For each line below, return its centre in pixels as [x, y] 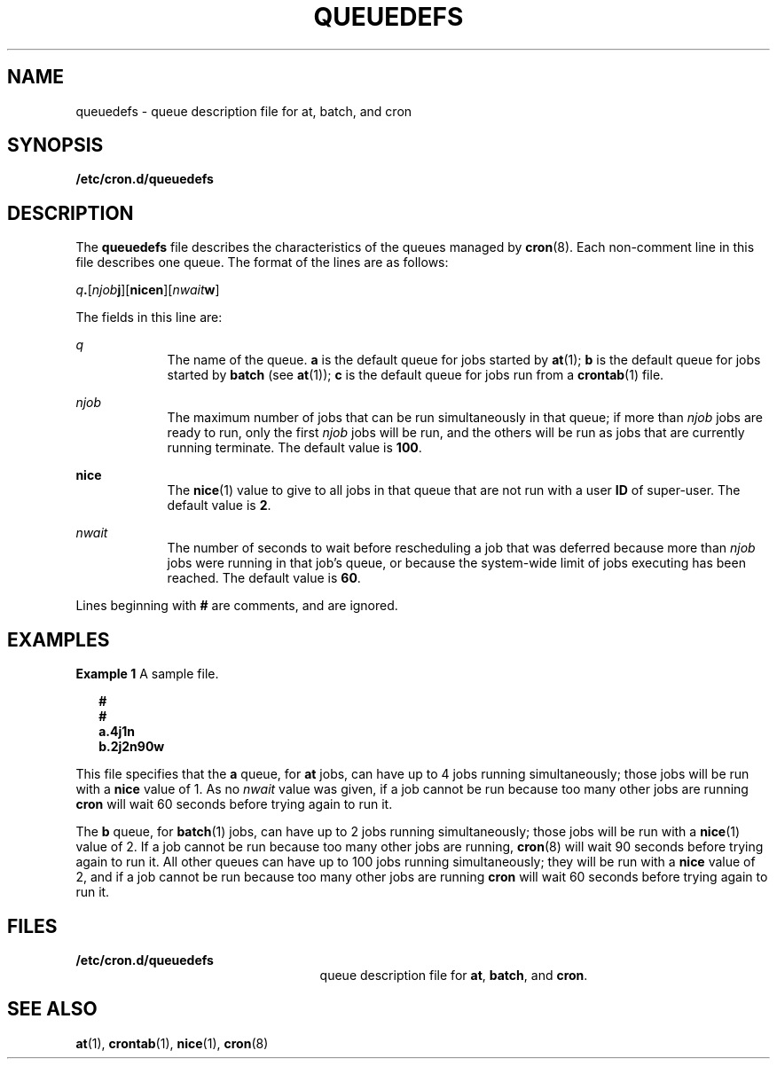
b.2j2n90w [132, 747]
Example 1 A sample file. [147, 674]
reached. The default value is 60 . [264, 578]
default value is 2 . [219, 506]
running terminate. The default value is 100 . [294, 448]
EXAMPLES [59, 639]
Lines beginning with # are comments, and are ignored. [237, 606]
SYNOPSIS [55, 145]
